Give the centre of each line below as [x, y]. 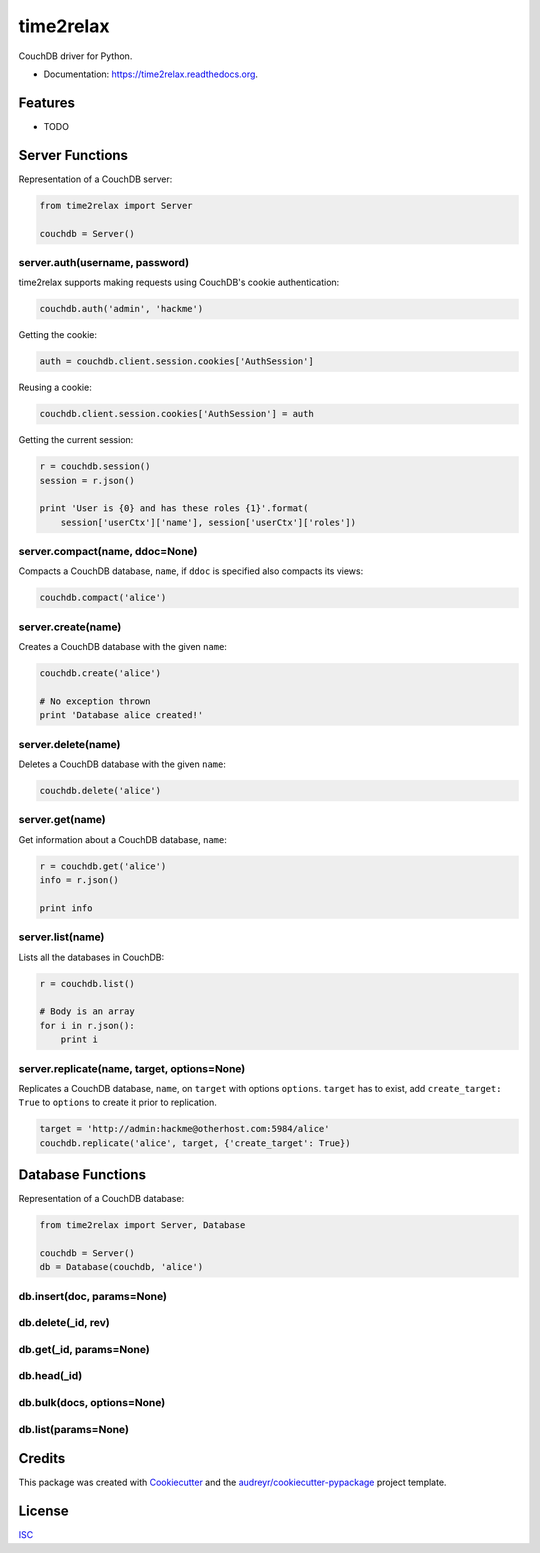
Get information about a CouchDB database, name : [122, 839]
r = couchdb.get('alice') [103, 866]
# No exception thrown [95, 701]
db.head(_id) [50, 1376]
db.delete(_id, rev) [64, 1323]
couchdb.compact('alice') [103, 598]
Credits [42, 1458]
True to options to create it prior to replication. [117, 1102]
